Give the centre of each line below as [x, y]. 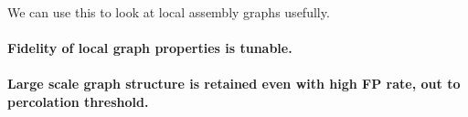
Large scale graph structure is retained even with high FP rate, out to [234, 84]
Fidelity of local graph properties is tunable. [150, 48]
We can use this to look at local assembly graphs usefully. [169, 12]
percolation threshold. [78, 101]
